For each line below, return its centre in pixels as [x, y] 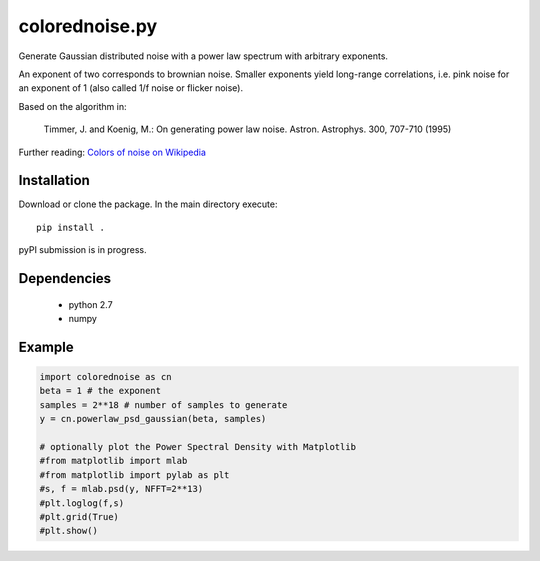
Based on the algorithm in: [72, 106]
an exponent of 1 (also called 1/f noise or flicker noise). [131, 88]
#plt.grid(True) [79, 516]
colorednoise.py [88, 26]
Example [46, 346]
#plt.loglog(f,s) [82, 503]
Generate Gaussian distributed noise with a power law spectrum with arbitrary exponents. [203, 56]
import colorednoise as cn [105, 376]
